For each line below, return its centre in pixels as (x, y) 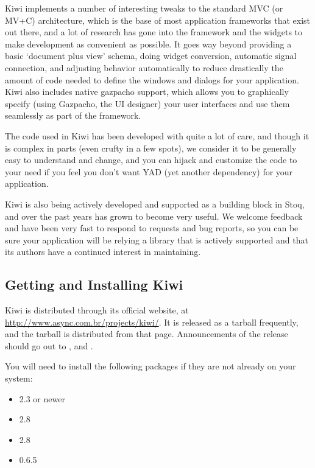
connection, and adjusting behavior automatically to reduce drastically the (144, 67)
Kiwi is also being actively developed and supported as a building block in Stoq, (155, 204)
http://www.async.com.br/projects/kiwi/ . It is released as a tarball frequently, (152, 322)
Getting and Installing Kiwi (94, 285)
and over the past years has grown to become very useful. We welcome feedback (154, 216)
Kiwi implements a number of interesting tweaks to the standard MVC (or (144, 8)
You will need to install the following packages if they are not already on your (150, 366)
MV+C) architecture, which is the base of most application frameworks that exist (158, 20)
